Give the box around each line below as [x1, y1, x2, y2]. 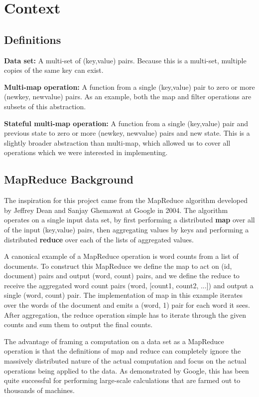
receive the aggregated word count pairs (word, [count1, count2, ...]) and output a [4, 280, 254, 290]
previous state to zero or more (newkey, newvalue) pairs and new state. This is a [4, 128, 250, 138]
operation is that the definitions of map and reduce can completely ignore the [4, 346, 241, 356]
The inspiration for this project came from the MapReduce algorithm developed [4, 195, 248, 205]
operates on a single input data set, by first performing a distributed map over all [4, 214, 255, 225]
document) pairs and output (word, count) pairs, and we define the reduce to [4, 270, 240, 281]
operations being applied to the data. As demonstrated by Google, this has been [4, 365, 249, 376]
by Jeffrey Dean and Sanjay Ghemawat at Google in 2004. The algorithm [4, 204, 228, 215]
